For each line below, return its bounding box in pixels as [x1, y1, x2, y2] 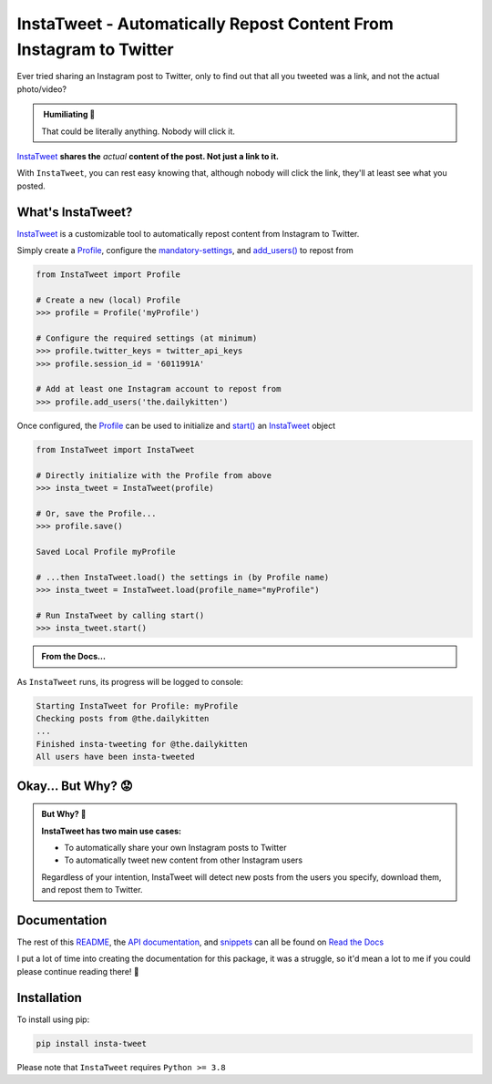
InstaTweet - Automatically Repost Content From [16, 14, 394, 34]
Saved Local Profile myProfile [36, 547, 177, 557]
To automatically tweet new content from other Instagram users [64, 854, 303, 865]
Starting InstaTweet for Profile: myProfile [36, 701, 239, 711]
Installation [16, 989, 82, 1006]
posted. [16, 180, 46, 191]
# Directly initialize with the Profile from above [36, 470, 272, 480]
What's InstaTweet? [16, 204, 133, 220]
